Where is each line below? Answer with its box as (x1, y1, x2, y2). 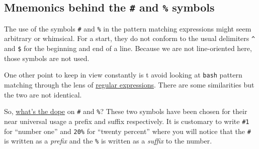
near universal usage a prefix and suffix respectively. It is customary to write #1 (4, 115, 249, 126)
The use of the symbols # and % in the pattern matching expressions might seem (4, 23, 251, 33)
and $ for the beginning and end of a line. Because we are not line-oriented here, (4, 43, 252, 53)
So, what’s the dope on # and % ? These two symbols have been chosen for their (4, 106, 247, 116)
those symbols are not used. (4, 52, 90, 63)
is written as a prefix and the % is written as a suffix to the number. (4, 135, 212, 146)
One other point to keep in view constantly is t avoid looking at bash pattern (4, 69, 242, 80)
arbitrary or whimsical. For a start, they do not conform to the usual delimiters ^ (4, 33, 255, 43)
